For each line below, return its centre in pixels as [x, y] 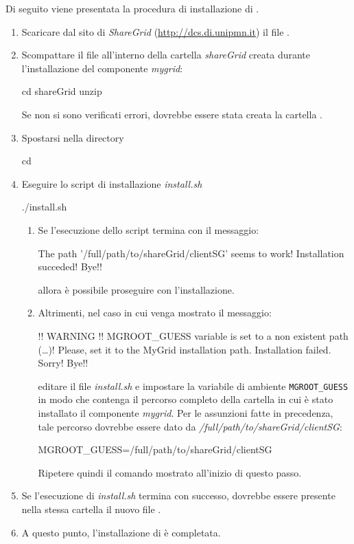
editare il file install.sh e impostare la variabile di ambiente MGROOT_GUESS [193, 385]
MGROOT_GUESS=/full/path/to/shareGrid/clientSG [155, 449]
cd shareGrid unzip [62, 91]
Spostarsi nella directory [73, 137]
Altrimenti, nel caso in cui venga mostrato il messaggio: [155, 313]
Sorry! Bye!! [63, 363]
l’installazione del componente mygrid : [102, 68]
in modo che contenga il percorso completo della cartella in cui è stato [186, 399]
